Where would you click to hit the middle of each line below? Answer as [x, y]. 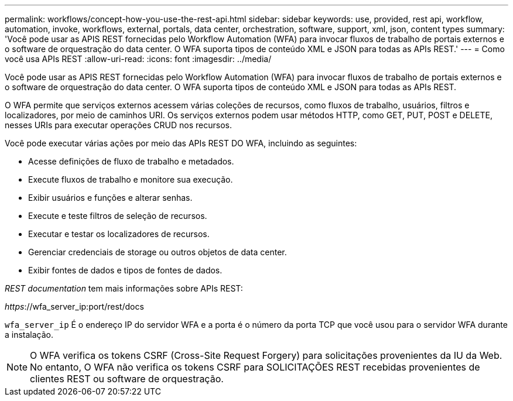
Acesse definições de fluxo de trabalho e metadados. [131, 161]
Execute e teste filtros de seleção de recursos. [118, 216]
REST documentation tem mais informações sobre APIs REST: [124, 288]
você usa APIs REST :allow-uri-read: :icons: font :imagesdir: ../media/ [138, 59]
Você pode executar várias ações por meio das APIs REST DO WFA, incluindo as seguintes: [181, 143]
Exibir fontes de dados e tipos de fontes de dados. [125, 270]
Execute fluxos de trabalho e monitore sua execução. [131, 179]
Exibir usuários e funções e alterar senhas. [110, 198]
